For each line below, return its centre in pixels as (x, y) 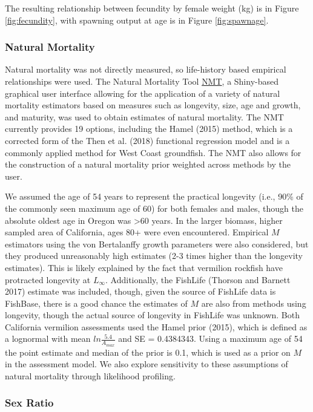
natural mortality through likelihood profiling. (90, 375)
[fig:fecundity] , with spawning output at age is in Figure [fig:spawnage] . (137, 20)
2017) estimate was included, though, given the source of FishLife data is (140, 291)
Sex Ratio (29, 403)
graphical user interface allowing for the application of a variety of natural (143, 93)
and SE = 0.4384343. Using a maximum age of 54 (210, 338)
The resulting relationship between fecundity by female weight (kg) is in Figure (152, 8)
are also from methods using (254, 303)
